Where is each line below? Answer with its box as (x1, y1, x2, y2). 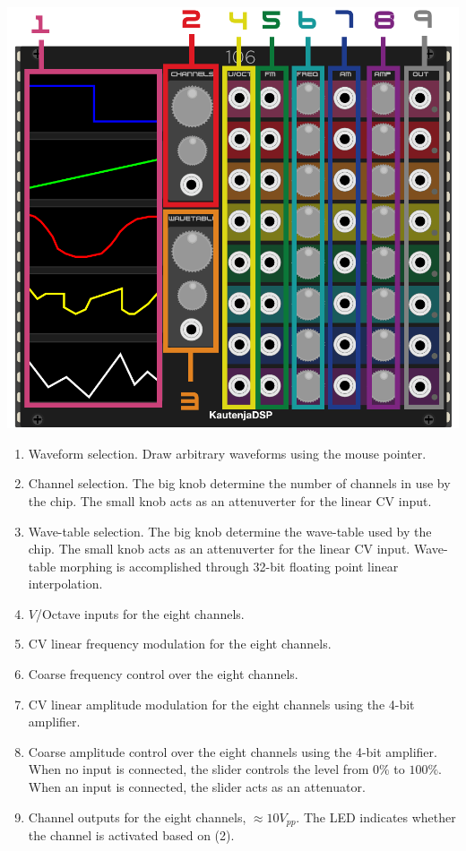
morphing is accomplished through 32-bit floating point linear (59, 556, 399, 575)
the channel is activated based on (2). (28, 826, 235, 845)
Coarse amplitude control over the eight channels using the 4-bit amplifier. (28, 742, 437, 761)
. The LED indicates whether (296, 807, 456, 826)
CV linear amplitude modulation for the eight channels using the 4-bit (28, 694, 415, 713)
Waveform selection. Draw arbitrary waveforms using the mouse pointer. (28, 443, 427, 462)
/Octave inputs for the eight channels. (35, 604, 245, 623)
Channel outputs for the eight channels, (28, 807, 246, 826)
